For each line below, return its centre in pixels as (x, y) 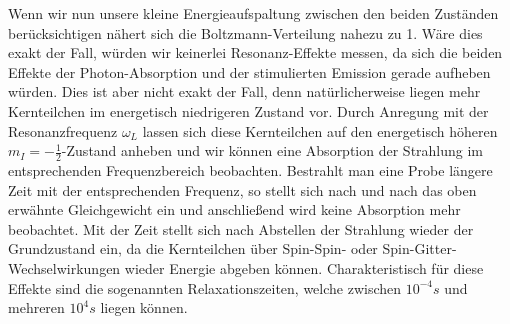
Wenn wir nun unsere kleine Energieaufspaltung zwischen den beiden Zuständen (253, 13)
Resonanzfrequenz (63, 130)
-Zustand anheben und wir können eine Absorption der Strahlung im (272, 150)
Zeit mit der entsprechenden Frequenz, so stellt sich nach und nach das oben (242, 189)
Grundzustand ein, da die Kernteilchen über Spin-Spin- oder (193, 248)
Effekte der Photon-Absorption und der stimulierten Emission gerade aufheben (249, 71)
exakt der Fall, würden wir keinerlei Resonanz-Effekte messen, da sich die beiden (255, 52)
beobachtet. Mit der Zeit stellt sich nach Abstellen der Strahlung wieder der (241, 228)
